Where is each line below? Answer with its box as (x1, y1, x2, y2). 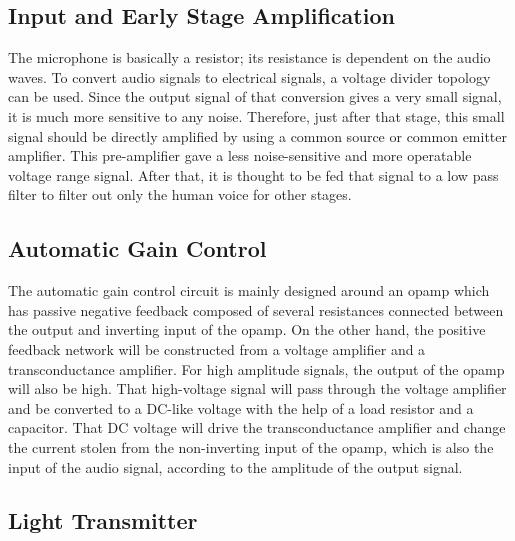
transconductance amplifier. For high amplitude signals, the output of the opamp (8, 358, 505, 379)
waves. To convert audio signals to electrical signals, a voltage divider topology (8, 66, 491, 87)
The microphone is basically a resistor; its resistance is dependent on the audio (8, 47, 491, 68)
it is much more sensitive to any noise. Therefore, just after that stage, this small (8, 105, 505, 126)
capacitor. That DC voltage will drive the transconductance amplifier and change (8, 417, 506, 438)
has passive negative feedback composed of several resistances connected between (8, 299, 504, 320)
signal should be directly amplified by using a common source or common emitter (8, 125, 507, 146)
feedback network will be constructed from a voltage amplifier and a (8, 338, 426, 359)
